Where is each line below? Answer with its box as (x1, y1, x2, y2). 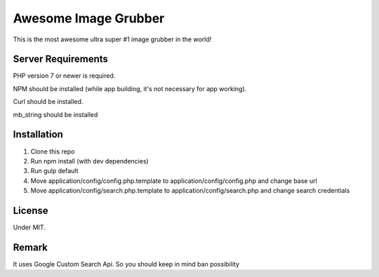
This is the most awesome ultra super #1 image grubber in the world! (13, 35, 212, 43)
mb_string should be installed (13, 110, 98, 119)
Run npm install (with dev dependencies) (30, 156, 149, 165)
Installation (13, 128, 63, 140)
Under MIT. (13, 223, 46, 231)
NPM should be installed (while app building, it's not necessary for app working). (13, 84, 247, 93)
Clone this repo (30, 147, 75, 156)
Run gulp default (30, 167, 79, 175)
